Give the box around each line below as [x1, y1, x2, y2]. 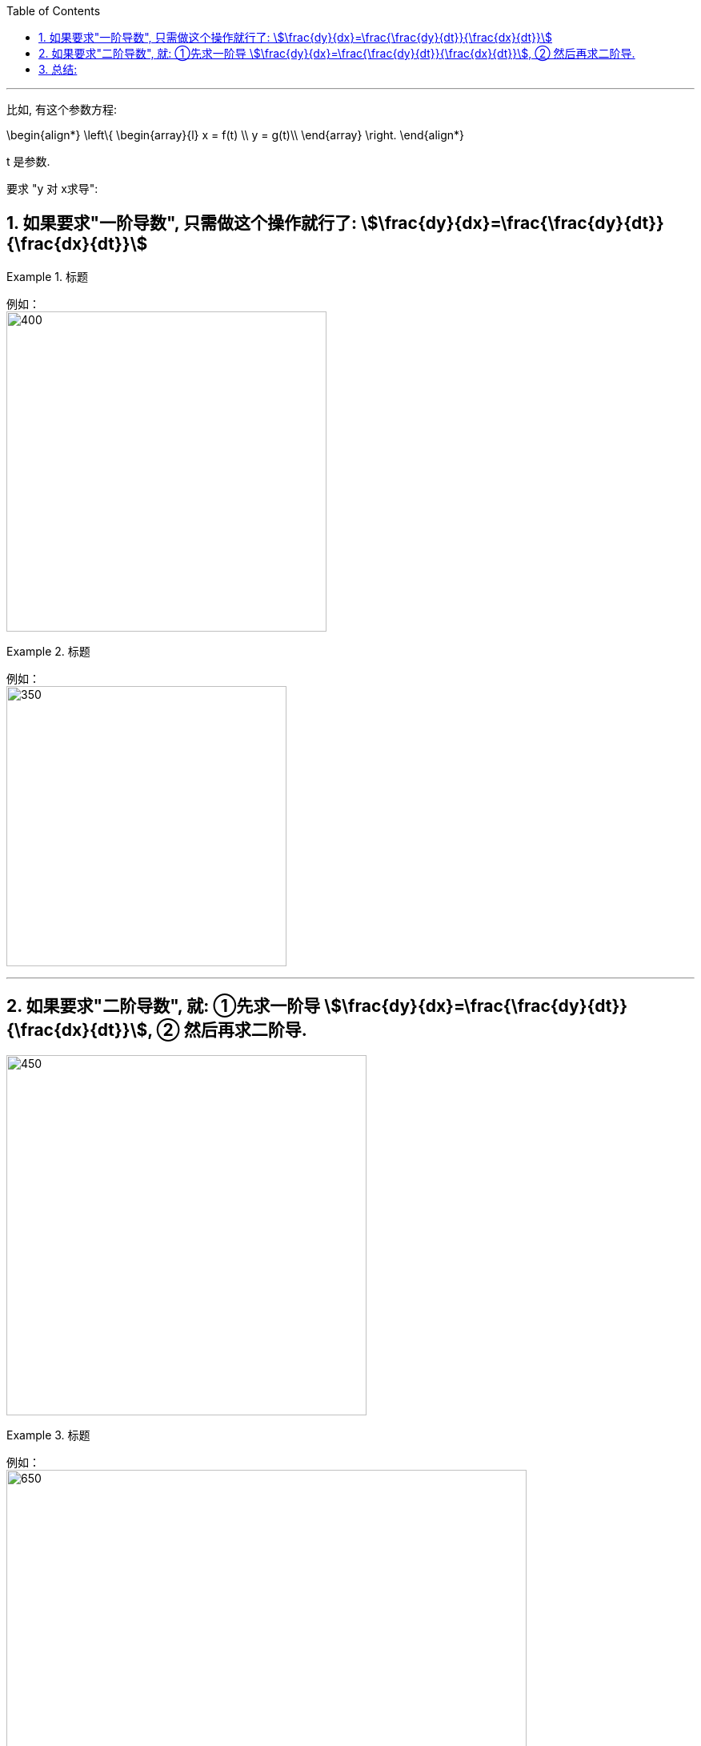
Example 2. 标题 [6, 644, 90, 658]
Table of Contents [6, 4, 101, 18]
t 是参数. [6, 155, 50, 168]
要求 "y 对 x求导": [6, 182, 98, 195]
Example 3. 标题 [6, 1427, 90, 1442]
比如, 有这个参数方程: [6, 102, 118, 116]
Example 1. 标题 [6, 269, 88, 283]
